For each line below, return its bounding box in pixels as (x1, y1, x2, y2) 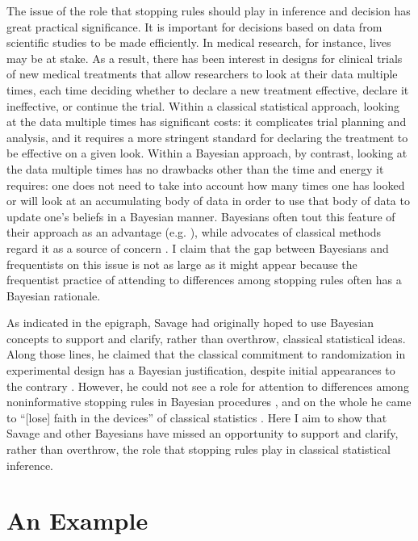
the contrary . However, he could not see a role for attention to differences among (6, 377, 409, 394)
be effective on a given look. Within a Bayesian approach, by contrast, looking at (6, 145, 408, 161)
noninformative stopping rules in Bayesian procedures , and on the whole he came (6, 393, 412, 410)
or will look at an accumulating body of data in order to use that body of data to (6, 192, 410, 209)
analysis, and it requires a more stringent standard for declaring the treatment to (6, 128, 408, 145)
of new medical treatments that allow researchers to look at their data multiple (6, 65, 398, 82)
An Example (6, 504, 148, 537)
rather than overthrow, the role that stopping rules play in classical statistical (6, 441, 391, 458)
